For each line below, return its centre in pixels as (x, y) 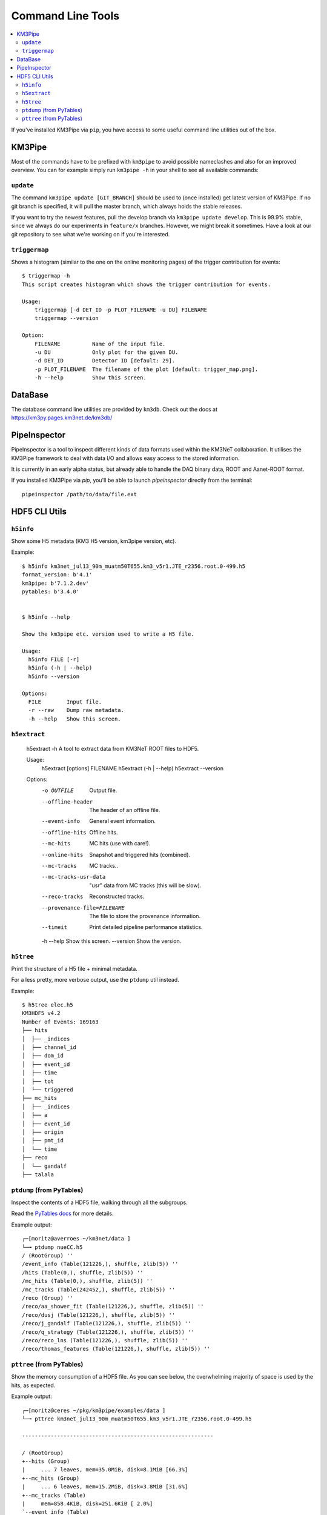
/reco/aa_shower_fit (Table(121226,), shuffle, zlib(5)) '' (113, 1307)
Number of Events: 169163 (61, 1022)
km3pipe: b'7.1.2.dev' (56, 583)
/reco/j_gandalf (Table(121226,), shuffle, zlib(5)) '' (107, 1324)
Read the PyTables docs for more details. (63, 1214)
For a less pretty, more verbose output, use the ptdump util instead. (95, 980)
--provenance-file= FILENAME (83, 908)
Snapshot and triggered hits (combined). (140, 854)
